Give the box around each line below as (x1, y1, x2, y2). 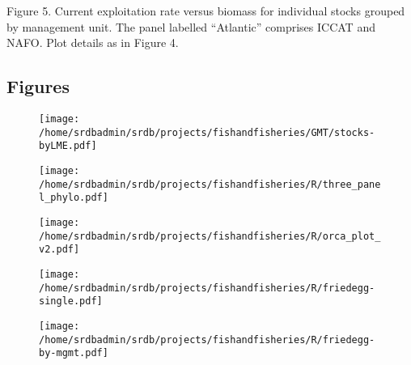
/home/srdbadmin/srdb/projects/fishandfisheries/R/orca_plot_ (39, 230, 381, 242)
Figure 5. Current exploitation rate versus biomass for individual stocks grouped (6, 2, 405, 19)
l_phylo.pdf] (39, 192, 108, 204)
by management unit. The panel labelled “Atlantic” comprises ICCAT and (6, 18, 375, 35)
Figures (6, 74, 70, 99)
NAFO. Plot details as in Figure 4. (6, 34, 179, 51)
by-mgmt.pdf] (39, 347, 108, 359)
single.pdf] (39, 295, 103, 308)
